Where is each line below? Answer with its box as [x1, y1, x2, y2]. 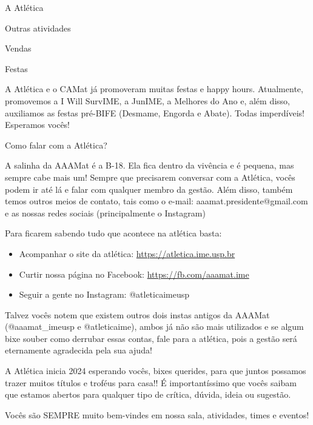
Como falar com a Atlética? [5, 138, 107, 151]
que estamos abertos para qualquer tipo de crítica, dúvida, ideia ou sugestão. [5, 388, 291, 401]
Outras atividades [5, 21, 71, 34]
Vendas [5, 42, 32, 55]
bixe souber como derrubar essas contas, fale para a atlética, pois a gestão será [5, 332, 297, 344]
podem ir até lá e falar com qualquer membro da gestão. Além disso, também [5, 182, 293, 195]
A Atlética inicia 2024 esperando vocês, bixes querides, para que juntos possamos [5, 364, 306, 377]
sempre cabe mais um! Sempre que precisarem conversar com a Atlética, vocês [5, 170, 295, 183]
